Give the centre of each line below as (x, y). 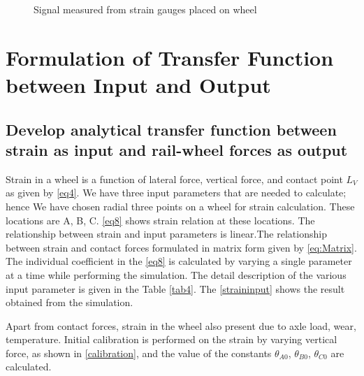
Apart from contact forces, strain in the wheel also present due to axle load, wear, (181, 325)
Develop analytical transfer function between (171, 129)
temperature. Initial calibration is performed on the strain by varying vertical (172, 339)
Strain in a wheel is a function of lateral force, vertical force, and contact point (174, 179)
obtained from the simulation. (70, 302)
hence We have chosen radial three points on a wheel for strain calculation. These (180, 206)
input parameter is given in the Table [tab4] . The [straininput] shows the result (175, 288)
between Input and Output (138, 84)
